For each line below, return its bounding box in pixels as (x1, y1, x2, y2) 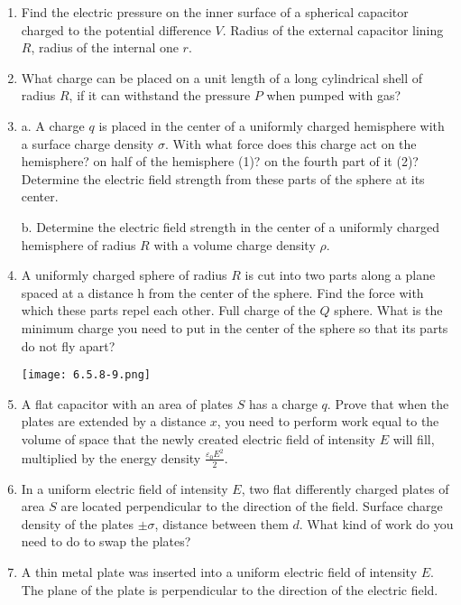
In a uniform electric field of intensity (21, 479, 228, 498)
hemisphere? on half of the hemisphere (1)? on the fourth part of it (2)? (21, 152, 419, 171)
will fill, (392, 429, 435, 448)
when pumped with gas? (266, 86, 401, 105)
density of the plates (21, 514, 134, 533)
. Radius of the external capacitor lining (222, 20, 444, 39)
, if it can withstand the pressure (69, 86, 251, 105)
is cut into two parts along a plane (244, 265, 436, 284)
